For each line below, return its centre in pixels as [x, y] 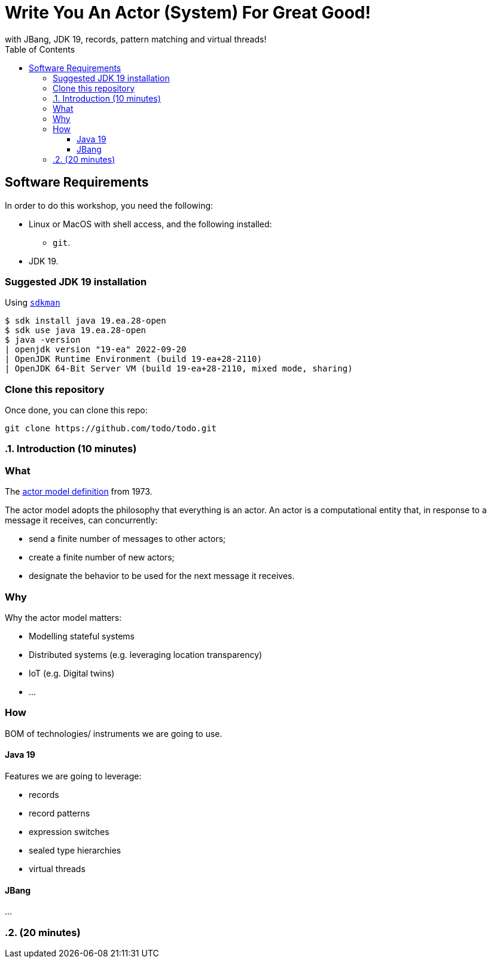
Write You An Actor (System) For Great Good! [188, 13]
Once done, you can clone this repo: [76, 410]
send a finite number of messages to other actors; [127, 539]
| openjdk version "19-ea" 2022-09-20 [96, 350]
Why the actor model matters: [63, 617]
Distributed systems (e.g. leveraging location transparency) [146, 654]
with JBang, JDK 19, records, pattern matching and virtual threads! [136, 39]
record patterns [60, 813]
